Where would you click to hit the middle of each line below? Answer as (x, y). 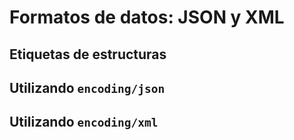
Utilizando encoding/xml (84, 122)
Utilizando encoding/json (87, 87)
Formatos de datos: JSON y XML (147, 17)
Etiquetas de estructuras (88, 54)
